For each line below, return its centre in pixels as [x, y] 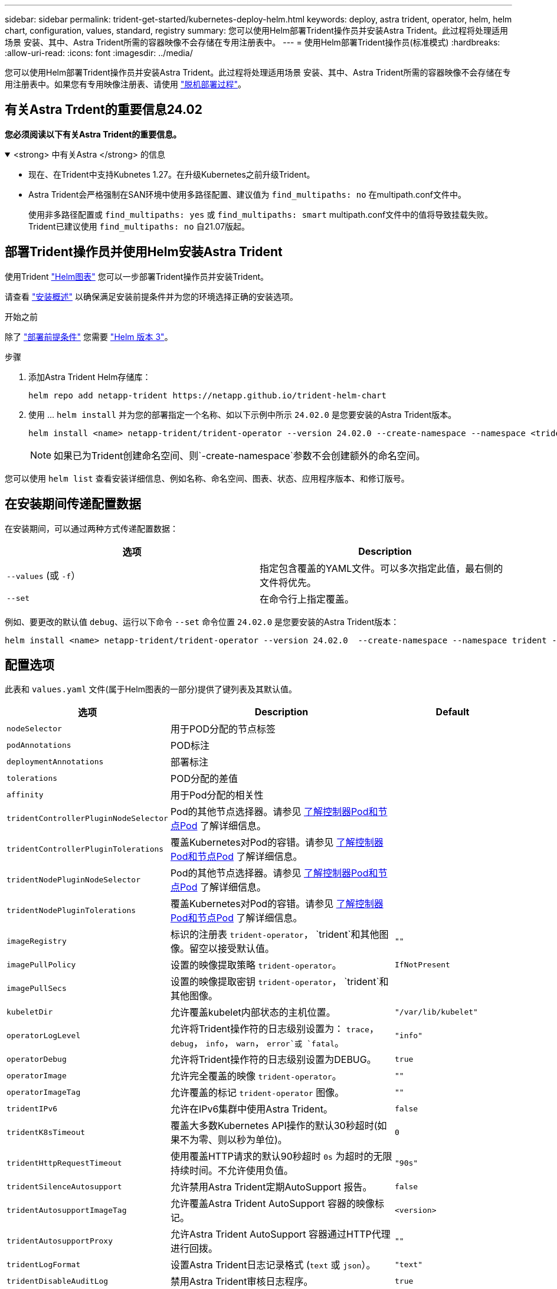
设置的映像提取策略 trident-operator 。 [256, 965]
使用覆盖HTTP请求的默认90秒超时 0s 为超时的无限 [281, 1156]
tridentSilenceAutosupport [64, 1186]
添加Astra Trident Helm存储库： [90, 377]
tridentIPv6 [32, 1108]
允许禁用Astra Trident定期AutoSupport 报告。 [271, 1187]
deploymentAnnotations [55, 761]
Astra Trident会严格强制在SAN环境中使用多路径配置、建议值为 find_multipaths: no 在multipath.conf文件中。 [247, 194]
